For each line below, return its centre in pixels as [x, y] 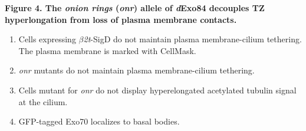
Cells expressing [47, 39]
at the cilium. [43, 101]
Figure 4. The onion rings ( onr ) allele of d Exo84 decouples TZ [135, 8]
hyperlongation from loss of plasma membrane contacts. [121, 19]
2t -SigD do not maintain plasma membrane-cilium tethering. [193, 39]
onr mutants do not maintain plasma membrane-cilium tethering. [136, 70]
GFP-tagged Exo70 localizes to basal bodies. [99, 121]
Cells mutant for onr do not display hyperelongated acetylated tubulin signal [157, 90]
